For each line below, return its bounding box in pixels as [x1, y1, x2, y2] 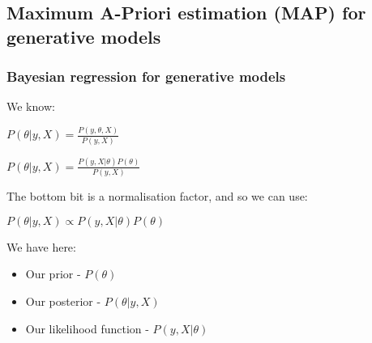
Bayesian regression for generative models [6, 66, 286, 87]
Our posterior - [25, 293, 101, 310]
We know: [6, 98, 55, 115]
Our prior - [25, 265, 81, 282]
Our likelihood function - [25, 320, 149, 337]
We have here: [6, 238, 76, 255]
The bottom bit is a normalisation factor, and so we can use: [6, 188, 308, 205]
